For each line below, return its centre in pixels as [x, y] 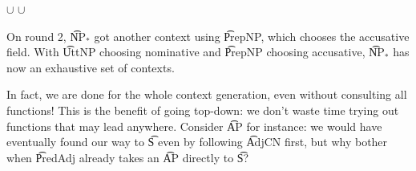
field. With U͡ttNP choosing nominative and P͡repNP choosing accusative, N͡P [196, 52]
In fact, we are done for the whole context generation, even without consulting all [207, 94]
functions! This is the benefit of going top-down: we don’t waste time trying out [203, 110]
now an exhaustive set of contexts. [91, 67]
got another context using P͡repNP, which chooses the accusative [252, 36]
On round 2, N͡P [46, 36]
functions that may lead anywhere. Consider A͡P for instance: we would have [194, 126]
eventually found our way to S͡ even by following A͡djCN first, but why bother [197, 142]
